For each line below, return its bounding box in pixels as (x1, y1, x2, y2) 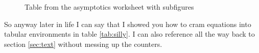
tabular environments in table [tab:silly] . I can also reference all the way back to (4, 29, 255, 39)
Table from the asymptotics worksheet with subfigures (25, 2, 194, 12)
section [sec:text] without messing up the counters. (4, 38, 162, 49)
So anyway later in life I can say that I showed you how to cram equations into (4, 18, 251, 29)
